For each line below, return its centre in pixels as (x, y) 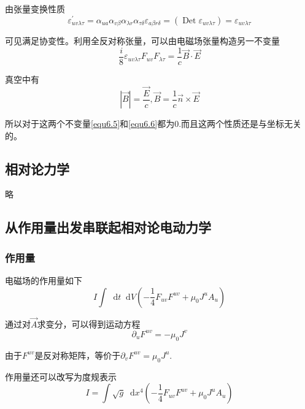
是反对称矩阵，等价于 (78, 355)
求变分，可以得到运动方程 (89, 323)
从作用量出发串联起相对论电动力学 (108, 227)
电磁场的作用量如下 (44, 281)
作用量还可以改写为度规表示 (61, 376)
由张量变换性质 (35, 9)
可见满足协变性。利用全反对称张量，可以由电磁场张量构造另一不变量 (142, 41)
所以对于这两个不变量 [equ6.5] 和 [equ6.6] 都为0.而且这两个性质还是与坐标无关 (153, 124)
